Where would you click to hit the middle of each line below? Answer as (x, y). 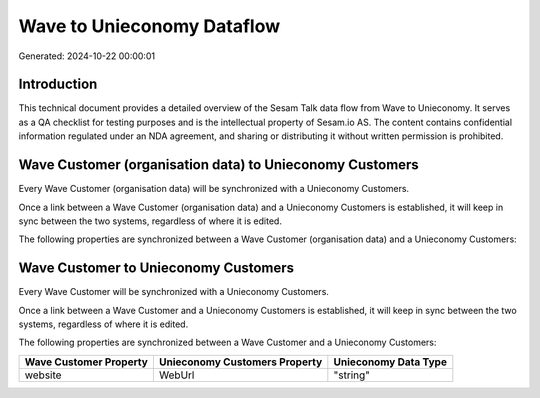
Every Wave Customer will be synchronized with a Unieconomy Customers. (174, 292)
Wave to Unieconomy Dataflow (149, 26)
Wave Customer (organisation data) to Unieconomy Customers (218, 165)
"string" (351, 375)
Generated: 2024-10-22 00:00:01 (86, 56)
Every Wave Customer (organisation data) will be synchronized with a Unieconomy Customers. (214, 189)
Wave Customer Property (86, 362)
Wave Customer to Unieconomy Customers (156, 268)
